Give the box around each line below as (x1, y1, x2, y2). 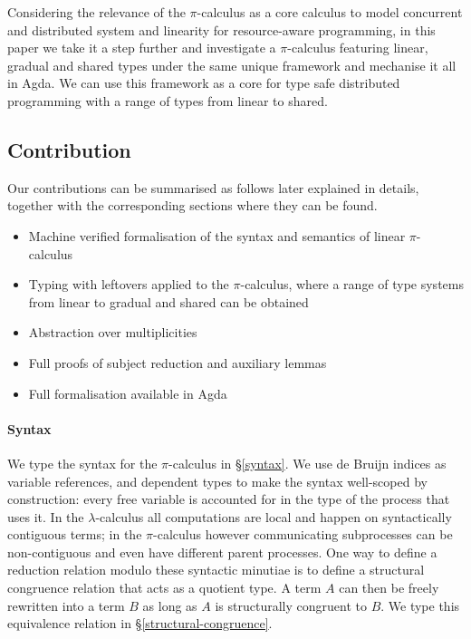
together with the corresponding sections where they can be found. (7, 196, 378, 215)
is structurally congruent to (215, 595, 367, 615)
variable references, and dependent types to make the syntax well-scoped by (7, 471, 428, 490)
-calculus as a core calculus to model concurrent (197, 3, 463, 21)
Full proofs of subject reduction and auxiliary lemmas (28, 353, 327, 372)
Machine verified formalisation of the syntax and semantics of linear (28, 226, 406, 245)
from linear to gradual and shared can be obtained (28, 292, 309, 311)
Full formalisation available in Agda (28, 383, 227, 402)
